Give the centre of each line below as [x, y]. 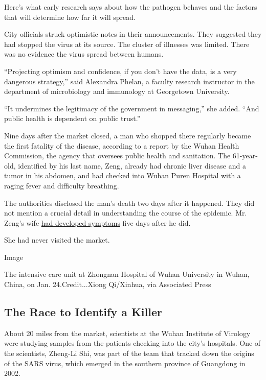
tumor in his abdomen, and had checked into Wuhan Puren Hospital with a [123, 175]
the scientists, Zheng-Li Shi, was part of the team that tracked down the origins [129, 353]
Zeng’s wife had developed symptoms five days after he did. [97, 222]
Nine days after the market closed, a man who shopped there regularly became [128, 135]
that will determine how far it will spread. [70, 17]
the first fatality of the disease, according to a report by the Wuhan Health [122, 145]
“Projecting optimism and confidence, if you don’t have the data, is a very [120, 71]
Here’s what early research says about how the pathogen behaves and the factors [131, 7]
